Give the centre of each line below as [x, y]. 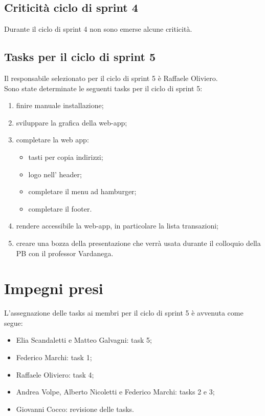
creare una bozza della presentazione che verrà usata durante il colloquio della [138, 243]
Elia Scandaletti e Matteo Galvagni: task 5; [84, 340]
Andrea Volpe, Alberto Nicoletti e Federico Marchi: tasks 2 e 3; [115, 392]
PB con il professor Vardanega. [65, 253]
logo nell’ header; [55, 174]
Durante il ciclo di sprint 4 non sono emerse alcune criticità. [98, 29]
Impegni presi [54, 288]
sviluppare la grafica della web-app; [72, 122]
